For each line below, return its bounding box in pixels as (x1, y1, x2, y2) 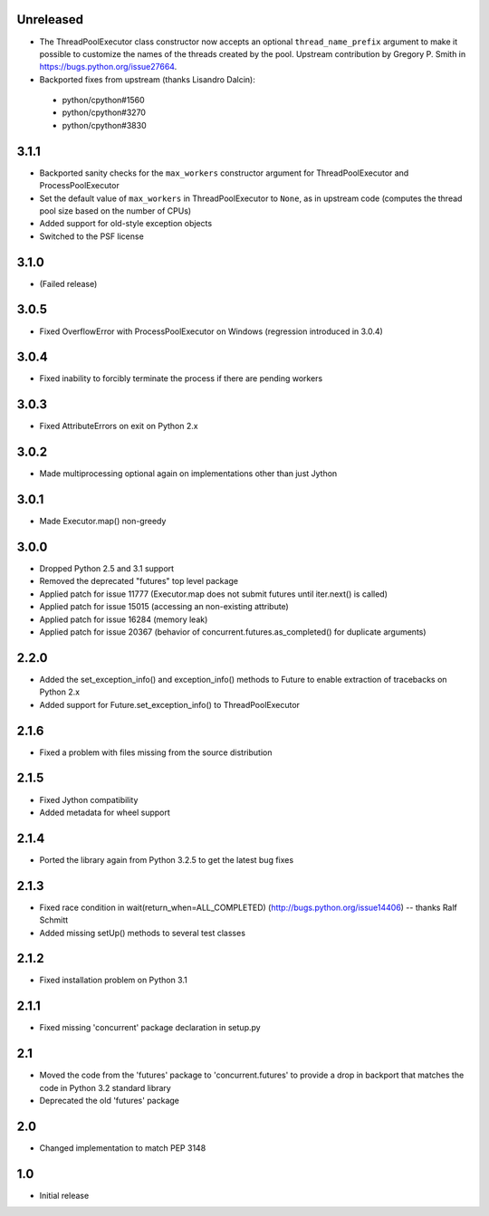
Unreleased (16, 12, 84, 27)
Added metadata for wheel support (39, 807, 171, 818)
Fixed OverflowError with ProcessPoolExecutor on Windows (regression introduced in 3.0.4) (39, 326, 384, 337)
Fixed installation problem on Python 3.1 (39, 974, 187, 986)
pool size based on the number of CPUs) (39, 205, 192, 216)
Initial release (39, 1190, 90, 1201)
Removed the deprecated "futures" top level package (39, 576, 239, 587)
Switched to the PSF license (39, 231, 144, 242)
